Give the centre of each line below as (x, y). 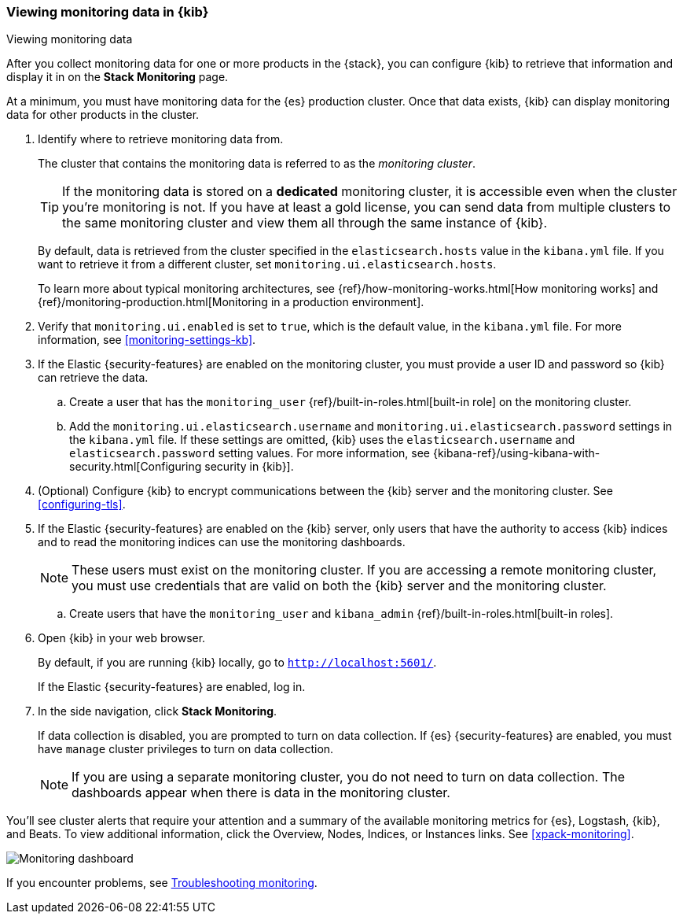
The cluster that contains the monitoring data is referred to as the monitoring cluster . (257, 164)
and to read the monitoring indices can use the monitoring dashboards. (222, 542)
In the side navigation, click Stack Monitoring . (158, 711)
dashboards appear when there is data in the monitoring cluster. (261, 793)
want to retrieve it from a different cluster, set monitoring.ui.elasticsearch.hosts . (267, 264)
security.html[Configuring (136, 467)
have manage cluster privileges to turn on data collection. (186, 749)
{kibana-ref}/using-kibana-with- (516, 453)
